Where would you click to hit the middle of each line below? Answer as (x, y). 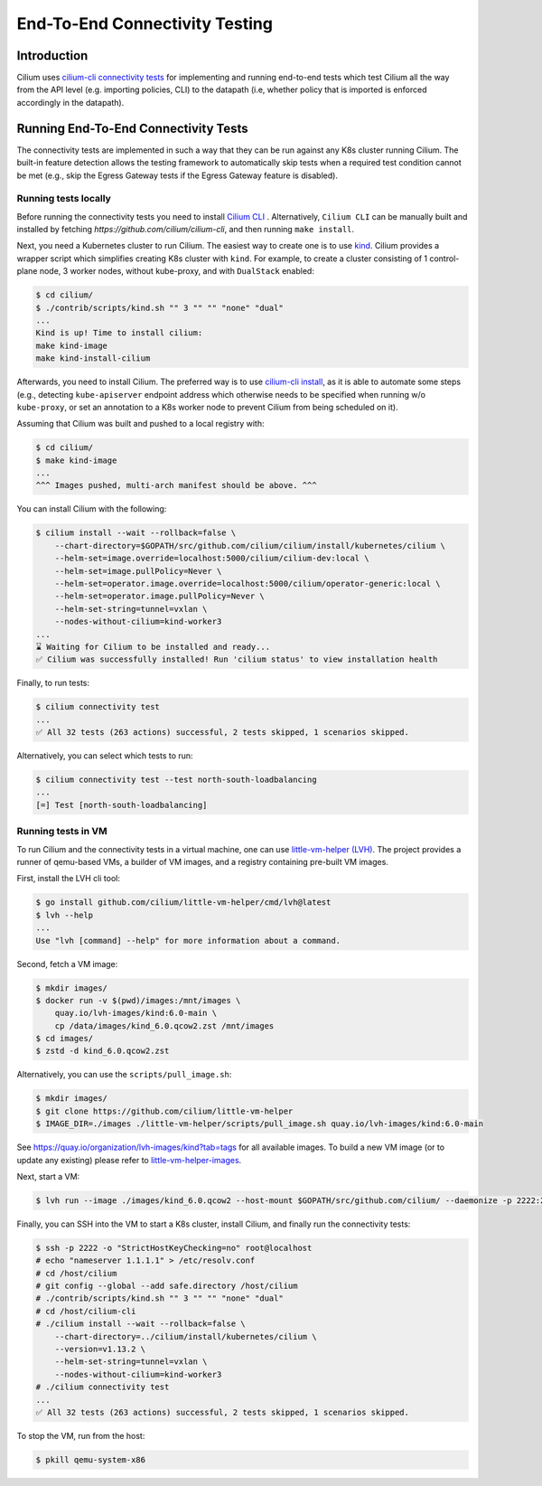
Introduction (52, 56)
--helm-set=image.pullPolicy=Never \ (138, 571)
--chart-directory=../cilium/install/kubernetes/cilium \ (186, 1336)
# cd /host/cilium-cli (86, 1311)
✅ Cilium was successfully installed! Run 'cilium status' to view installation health (237, 659)
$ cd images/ (65, 1039)
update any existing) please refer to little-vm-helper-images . (129, 1160)
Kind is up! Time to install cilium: (119, 333)
